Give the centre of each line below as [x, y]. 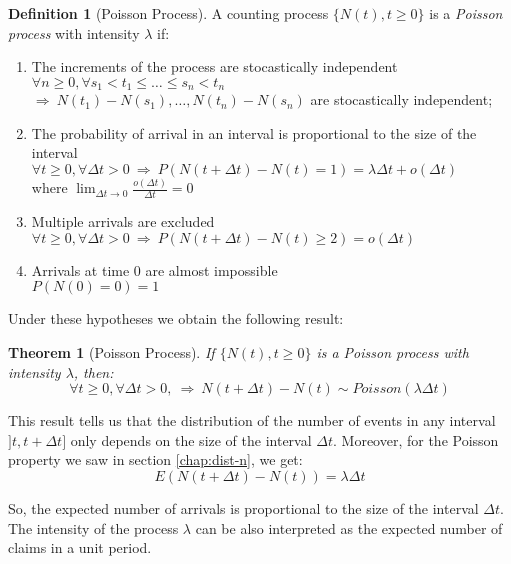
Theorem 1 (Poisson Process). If [111, 351]
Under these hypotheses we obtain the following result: [176, 318]
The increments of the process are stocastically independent [214, 66]
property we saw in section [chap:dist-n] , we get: [155, 459]
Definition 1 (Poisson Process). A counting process [168, 13]
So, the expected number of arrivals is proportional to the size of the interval [243, 507]
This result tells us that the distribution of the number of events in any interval [252, 420]
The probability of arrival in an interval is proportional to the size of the [254, 132]
